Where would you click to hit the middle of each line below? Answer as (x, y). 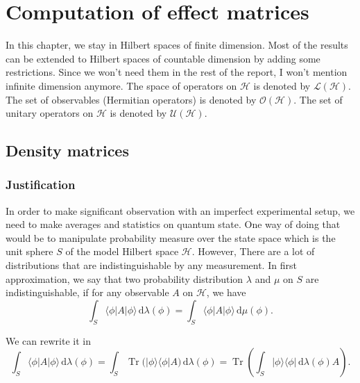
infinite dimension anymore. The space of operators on (121, 85)
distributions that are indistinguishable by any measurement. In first (151, 265)
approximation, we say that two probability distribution (125, 278)
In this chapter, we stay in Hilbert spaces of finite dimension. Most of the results (177, 45)
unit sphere (29, 251)
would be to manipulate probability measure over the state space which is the (171, 237)
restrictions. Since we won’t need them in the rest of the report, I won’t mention (177, 72)
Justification (41, 185)
